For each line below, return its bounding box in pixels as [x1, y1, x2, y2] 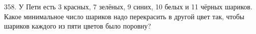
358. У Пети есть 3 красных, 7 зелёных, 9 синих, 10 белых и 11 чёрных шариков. [4, 1, 253, 11]
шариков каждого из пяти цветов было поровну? [4, 21, 151, 31]
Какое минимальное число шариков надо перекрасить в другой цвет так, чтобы [4, 11, 245, 21]
